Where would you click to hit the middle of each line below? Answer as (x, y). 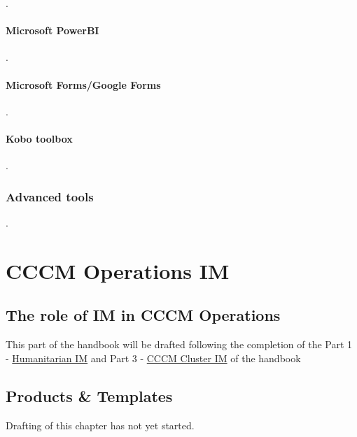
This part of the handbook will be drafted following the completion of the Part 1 (179, 344)
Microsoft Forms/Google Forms (83, 84)
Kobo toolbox (39, 138)
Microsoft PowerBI (52, 30)
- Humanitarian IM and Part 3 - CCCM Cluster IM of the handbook (153, 358)
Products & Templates (89, 395)
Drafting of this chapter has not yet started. (100, 425)
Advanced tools (50, 196)
